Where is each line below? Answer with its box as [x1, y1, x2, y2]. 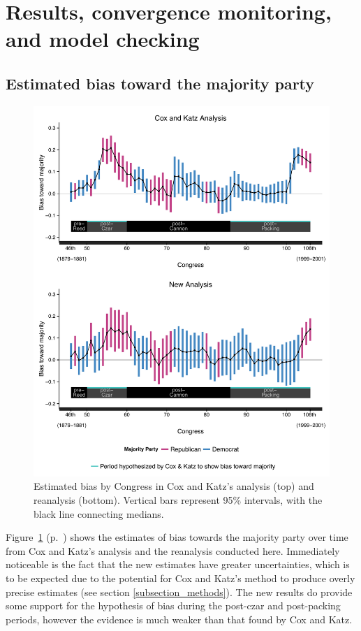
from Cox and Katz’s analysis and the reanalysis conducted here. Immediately [6, 543, 340, 558]
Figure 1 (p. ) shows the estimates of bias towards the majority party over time [6, 530, 348, 544]
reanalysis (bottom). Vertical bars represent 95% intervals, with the [34, 493, 323, 507]
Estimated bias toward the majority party [6, 72, 315, 94]
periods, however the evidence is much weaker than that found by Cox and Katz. [6, 611, 353, 626]
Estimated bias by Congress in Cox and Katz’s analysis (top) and [34, 479, 314, 493]
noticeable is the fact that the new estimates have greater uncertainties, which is [6, 557, 350, 572]
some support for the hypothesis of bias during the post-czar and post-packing [6, 598, 341, 613]
